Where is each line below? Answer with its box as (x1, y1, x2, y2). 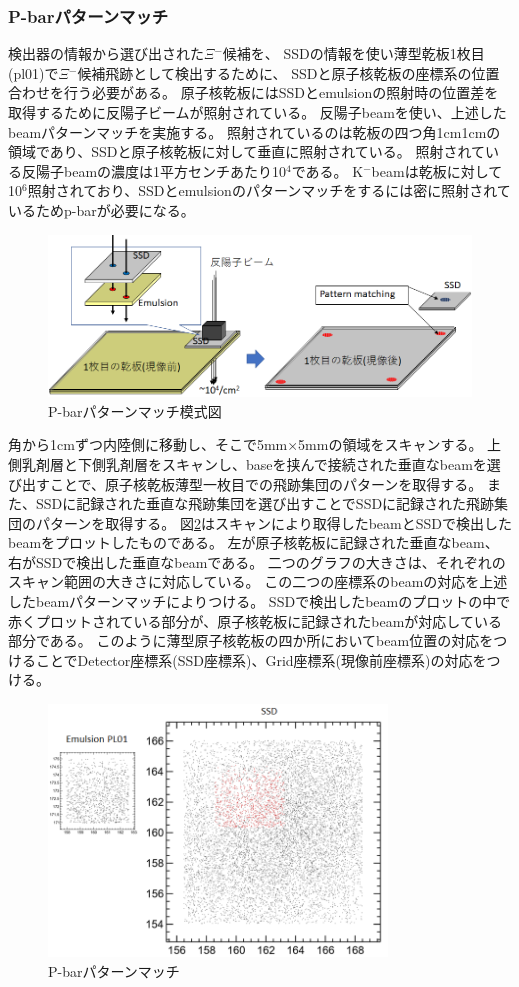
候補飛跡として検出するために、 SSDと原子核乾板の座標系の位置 (77, 62, 500, 83)
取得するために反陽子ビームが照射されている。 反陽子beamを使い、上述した (8, 102, 507, 122)
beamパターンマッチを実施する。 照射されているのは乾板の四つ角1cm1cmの (8, 121, 501, 142)
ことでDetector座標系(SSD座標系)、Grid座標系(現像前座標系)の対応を (35, 649, 487, 670)
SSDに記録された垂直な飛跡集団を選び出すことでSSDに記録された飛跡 (35, 493, 495, 514)
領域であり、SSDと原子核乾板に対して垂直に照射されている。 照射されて (8, 141, 485, 162)
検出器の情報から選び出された (8, 43, 204, 64)
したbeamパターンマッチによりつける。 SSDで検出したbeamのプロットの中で (8, 591, 511, 612)
